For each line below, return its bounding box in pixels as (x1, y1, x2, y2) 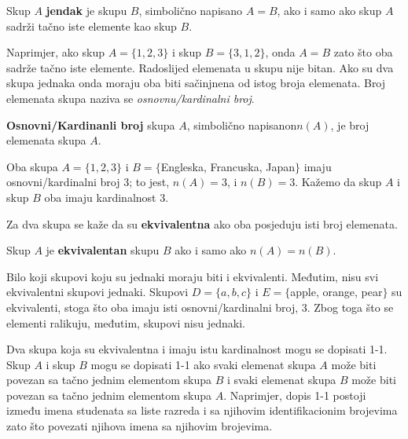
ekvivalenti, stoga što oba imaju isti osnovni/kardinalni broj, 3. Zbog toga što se (6, 298, 394, 315)
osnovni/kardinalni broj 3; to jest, (6, 174, 170, 190)
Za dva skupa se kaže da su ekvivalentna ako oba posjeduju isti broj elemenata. (6, 215, 398, 232)
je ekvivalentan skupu (46, 242, 160, 258)
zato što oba (333, 44, 393, 60)
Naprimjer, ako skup (6, 44, 105, 60)
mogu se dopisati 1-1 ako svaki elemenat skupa (90, 356, 316, 372)
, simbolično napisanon (186, 116, 297, 133)
